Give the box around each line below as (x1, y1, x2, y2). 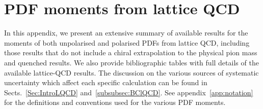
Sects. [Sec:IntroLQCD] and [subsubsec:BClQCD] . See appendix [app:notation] (4, 87, 253, 97)
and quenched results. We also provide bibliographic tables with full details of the (4, 57, 259, 67)
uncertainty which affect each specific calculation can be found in (4, 77, 207, 88)
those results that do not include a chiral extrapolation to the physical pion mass (4, 47, 257, 58)
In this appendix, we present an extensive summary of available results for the (4, 27, 248, 38)
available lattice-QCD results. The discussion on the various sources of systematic (4, 67, 259, 78)
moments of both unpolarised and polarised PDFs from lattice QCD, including (4, 37, 250, 48)
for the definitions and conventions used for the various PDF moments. (4, 97, 226, 107)
